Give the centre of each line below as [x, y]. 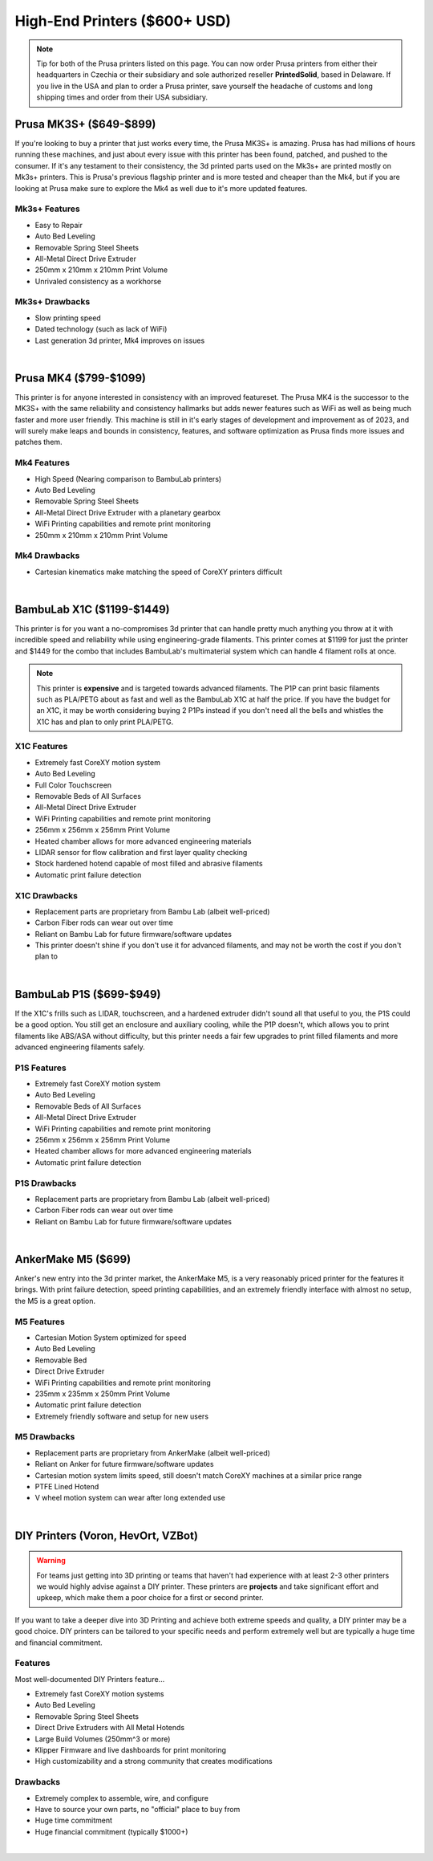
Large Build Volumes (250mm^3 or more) [103, 1739]
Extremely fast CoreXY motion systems [99, 1694]
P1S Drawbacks [46, 1183]
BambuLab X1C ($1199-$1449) [92, 609]
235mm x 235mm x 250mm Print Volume [103, 1394]
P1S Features [41, 1068]
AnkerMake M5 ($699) [73, 1259]
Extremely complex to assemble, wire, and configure [121, 1798]
